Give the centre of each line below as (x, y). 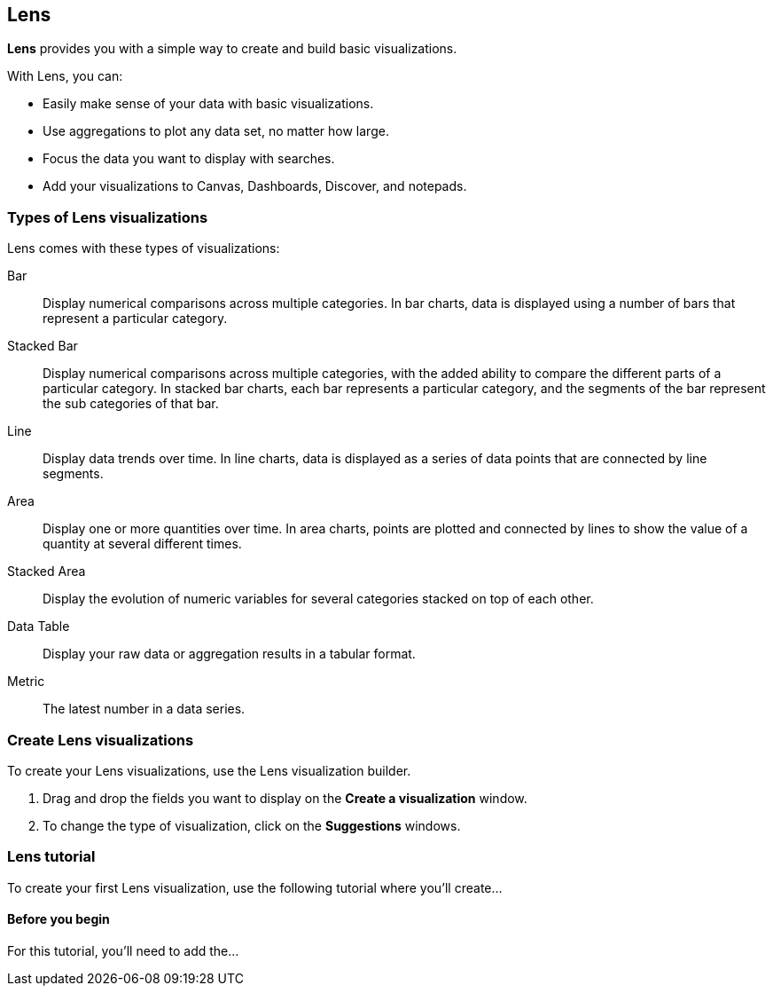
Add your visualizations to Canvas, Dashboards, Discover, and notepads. (255, 186)
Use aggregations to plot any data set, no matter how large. (216, 131)
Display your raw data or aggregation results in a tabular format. (229, 654)
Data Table (39, 627)
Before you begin (59, 919)
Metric (26, 682)
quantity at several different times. (142, 544)
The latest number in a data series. (144, 709)
